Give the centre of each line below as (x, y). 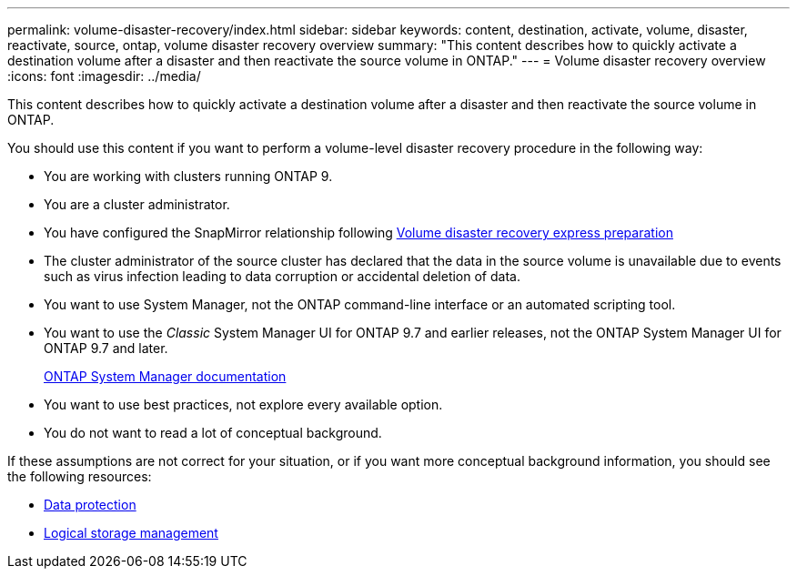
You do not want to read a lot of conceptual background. (213, 433)
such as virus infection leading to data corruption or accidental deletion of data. (282, 276)
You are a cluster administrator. (137, 204)
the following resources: (80, 476)
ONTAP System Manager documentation (165, 376)
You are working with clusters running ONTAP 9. (188, 176)
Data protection (90, 505)
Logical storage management (131, 533)
